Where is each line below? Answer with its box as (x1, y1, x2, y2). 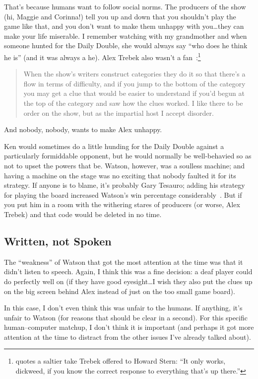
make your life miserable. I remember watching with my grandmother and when (4, 30, 247, 41)
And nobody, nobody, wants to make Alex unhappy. (4, 124, 162, 135)
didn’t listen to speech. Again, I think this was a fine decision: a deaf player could (4, 266, 253, 277)
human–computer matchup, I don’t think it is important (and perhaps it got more (4, 322, 254, 332)
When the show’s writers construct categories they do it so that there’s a (23, 69, 246, 79)
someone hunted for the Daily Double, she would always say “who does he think (4, 40, 248, 51)
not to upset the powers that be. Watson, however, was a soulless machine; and (4, 160, 245, 170)
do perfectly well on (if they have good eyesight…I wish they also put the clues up (4, 276, 253, 286)
